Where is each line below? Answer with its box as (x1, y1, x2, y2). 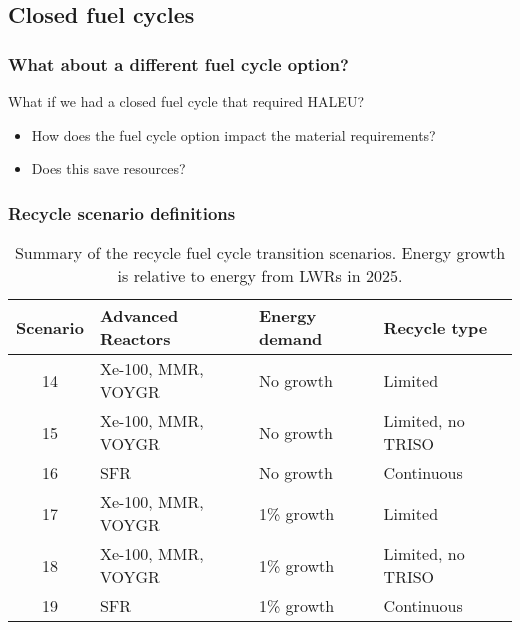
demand (258, 327, 323, 350)
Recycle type (383, 315, 488, 339)
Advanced (99, 304, 179, 327)
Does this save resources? (31, 158, 186, 179)
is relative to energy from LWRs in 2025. (117, 264, 403, 287)
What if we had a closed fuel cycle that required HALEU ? (8, 91, 364, 111)
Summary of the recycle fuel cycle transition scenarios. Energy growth (14, 241, 506, 264)
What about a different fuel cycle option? (8, 51, 349, 76)
